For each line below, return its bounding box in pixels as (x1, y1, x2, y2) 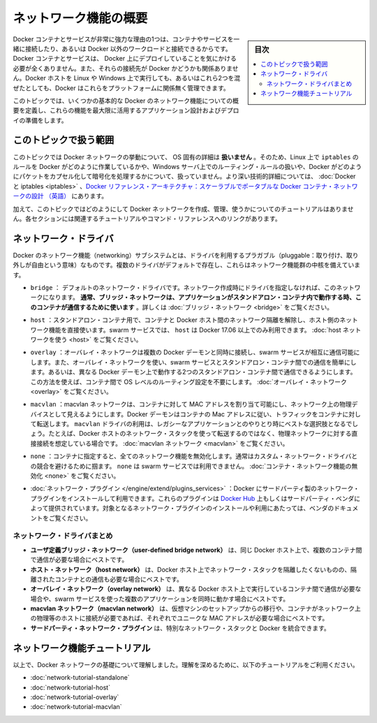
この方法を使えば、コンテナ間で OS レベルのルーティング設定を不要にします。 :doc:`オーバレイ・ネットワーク (30, 377, 347, 386)
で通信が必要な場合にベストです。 (30, 555, 128, 564)
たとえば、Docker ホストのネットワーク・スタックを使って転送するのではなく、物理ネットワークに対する (48, 430, 352, 438)
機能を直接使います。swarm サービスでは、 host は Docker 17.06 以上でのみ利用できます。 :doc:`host (48, 326, 341, 334)
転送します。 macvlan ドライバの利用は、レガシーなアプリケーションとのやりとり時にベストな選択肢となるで (36, 420, 353, 428)
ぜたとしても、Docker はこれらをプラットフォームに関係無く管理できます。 (13, 84, 230, 92)
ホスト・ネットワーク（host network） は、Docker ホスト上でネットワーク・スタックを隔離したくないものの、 (30, 565, 351, 574)
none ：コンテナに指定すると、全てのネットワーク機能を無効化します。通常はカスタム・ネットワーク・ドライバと (30, 452, 358, 460)
